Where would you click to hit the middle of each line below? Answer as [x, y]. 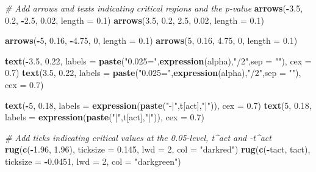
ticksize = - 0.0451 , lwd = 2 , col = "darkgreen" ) [93, 161]
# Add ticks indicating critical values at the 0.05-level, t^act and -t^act [138, 137]
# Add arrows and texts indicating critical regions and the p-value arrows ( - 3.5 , [154, 8]
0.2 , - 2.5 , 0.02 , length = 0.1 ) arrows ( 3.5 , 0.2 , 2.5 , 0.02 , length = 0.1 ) [135, 20]
